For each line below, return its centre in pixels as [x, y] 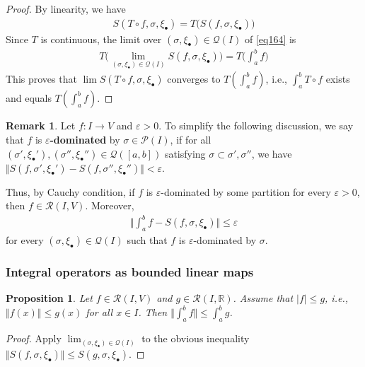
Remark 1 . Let [41, 126]
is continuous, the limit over [101, 39]
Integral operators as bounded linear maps [130, 272]
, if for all [191, 139]
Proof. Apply [34, 338]
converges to [194, 79]
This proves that [41, 79]
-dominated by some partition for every [246, 191]
